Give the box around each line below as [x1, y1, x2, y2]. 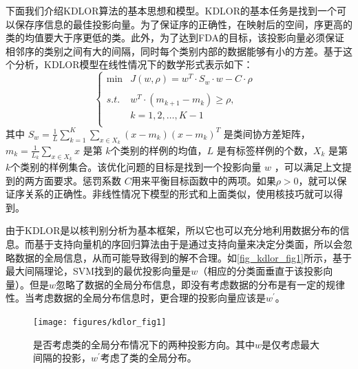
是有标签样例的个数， [216, 143, 313, 157]
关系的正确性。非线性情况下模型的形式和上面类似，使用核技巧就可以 [24, 187, 333, 201]
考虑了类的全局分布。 [100, 350, 197, 365]
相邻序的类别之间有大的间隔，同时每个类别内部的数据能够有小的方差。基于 [6, 43, 343, 58]
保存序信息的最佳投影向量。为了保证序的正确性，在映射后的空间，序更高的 [14, 17, 352, 31]
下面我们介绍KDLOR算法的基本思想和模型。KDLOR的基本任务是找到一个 [6, 3, 337, 17]
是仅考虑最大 [262, 337, 320, 351]
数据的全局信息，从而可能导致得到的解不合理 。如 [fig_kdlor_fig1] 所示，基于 [14, 250, 352, 264]
